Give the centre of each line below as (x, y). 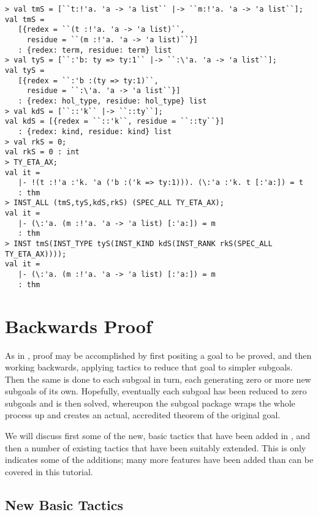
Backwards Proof (78, 325)
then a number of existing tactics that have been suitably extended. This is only (156, 447)
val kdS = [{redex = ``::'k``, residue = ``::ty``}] (115, 122)
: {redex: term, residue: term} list (95, 50)
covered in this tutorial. (49, 471)
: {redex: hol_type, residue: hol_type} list (112, 101)
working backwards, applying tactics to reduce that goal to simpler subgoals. (149, 367)
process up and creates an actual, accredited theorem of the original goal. (143, 415)
